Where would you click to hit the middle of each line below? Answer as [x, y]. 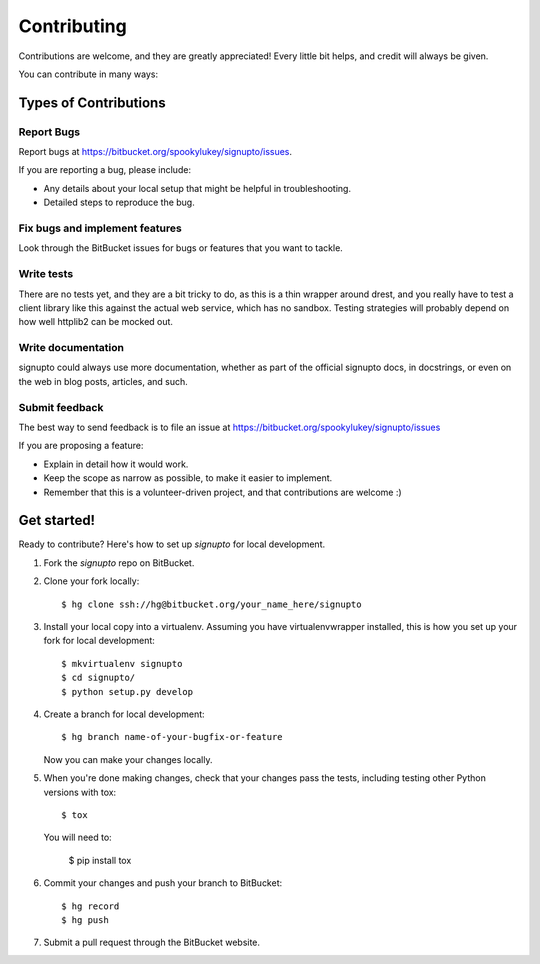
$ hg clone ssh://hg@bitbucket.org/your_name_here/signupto [211, 604]
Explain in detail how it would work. [116, 464]
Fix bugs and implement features [100, 228]
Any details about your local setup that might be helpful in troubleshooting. [197, 188]
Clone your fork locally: [91, 581]
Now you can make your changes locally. [128, 759]
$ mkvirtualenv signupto [122, 663]
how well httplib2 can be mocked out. [96, 322]
